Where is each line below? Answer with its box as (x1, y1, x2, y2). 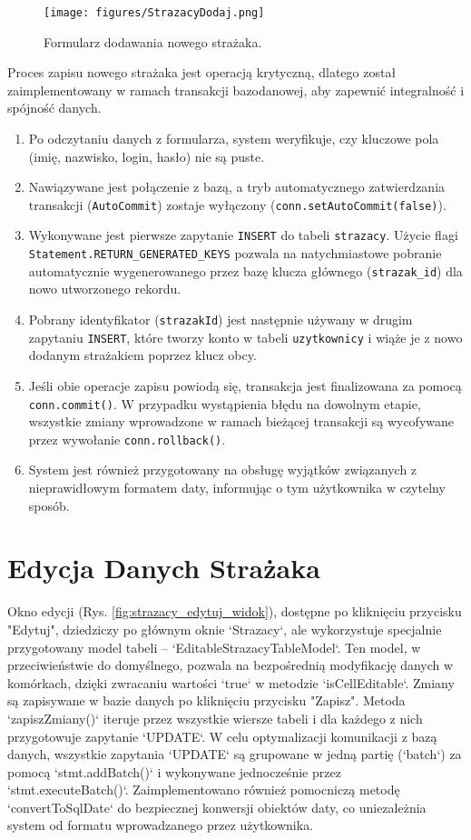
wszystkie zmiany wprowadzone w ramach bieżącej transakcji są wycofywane (28, 412, 454, 431)
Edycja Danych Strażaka (7, 549, 320, 586)
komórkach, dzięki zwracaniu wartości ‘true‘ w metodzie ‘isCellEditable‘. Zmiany (7, 673, 455, 692)
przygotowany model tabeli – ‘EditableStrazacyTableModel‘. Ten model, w (7, 637, 421, 656)
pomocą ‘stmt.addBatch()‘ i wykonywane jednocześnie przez (7, 762, 341, 781)
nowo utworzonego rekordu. (28, 279, 182, 298)
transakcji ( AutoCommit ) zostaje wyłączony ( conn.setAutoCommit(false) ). (28, 195, 446, 214)
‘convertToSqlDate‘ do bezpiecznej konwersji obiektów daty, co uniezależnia (7, 797, 427, 816)
